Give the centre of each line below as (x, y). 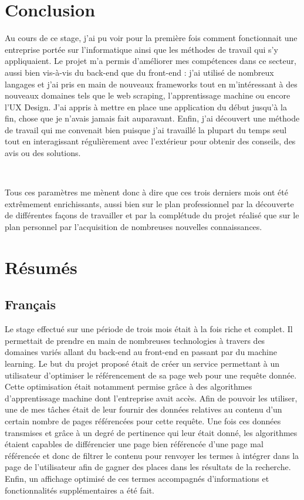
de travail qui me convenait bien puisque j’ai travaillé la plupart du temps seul (146, 129)
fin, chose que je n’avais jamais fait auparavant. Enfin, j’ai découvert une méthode (152, 118)
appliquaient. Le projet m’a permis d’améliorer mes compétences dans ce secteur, (151, 61)
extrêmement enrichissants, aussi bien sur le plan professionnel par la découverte (149, 203)
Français (31, 304)
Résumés (41, 267)
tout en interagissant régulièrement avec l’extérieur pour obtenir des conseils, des (150, 141)
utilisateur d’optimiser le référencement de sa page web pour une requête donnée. (151, 375)
